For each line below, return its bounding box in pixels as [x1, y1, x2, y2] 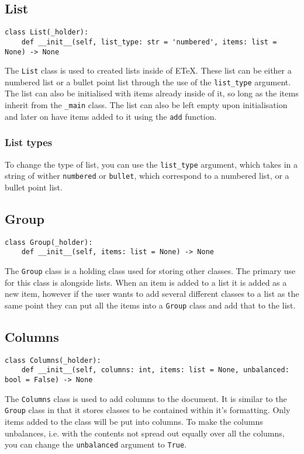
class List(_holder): [5, 28, 89, 37]
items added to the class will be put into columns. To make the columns [5, 415, 263, 428]
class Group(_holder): [5, 238, 93, 247]
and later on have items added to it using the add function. [5, 110, 217, 122]
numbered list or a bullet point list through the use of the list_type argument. [5, 75, 291, 88]
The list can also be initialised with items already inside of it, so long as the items [5, 87, 299, 99]
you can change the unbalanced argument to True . [5, 438, 187, 450]
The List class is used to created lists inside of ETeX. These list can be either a [5, 64, 292, 77]
